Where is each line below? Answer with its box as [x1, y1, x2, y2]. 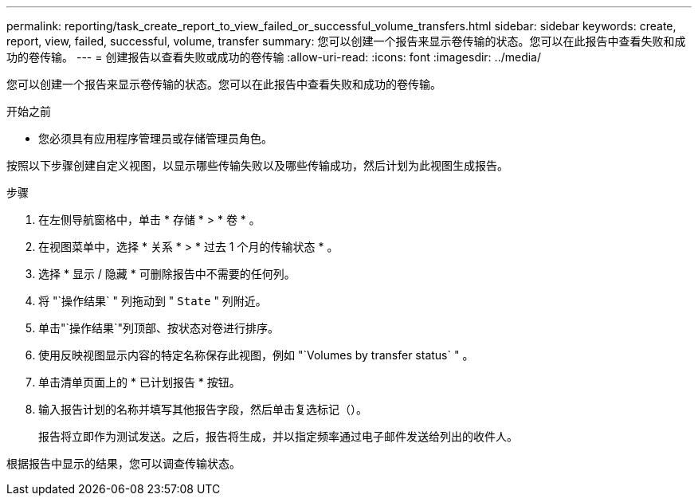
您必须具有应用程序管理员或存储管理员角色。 [38, 131, 273, 145]
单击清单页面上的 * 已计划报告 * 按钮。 [38, 375, 241, 389]
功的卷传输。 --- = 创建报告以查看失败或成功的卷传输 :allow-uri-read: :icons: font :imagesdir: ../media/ [6, 50, 542, 64]
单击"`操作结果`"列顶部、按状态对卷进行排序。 [38, 321, 280, 335]
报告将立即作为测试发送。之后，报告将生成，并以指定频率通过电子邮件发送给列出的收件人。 [38, 429, 518, 443]
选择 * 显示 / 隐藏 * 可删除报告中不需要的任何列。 [38, 267, 296, 280]
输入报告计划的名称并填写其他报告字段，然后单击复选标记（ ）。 [38, 402, 367, 416]
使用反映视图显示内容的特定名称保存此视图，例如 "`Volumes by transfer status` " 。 [38, 348, 474, 362]
